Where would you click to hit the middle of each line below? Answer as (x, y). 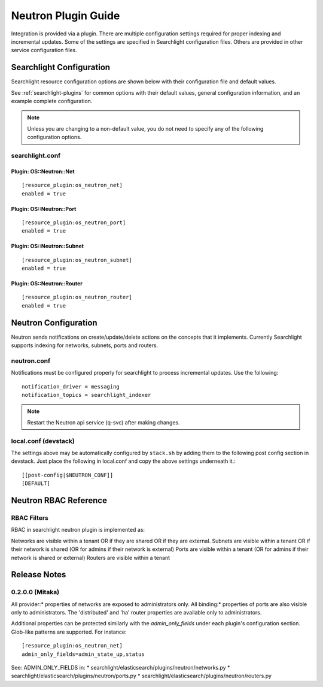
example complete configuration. (52, 101)
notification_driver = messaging (71, 386)
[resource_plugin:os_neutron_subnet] (77, 260)
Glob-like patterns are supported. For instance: (69, 632)
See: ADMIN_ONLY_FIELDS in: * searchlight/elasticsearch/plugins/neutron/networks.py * (121, 668)
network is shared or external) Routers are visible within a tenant (91, 558)
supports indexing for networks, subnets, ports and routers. (85, 345)
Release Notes (39, 575)
